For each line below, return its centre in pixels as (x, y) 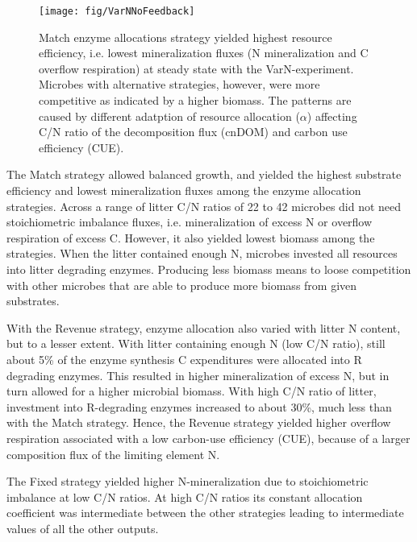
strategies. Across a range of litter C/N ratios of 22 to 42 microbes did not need (204, 206)
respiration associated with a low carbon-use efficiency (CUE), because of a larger (208, 438)
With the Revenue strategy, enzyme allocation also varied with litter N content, (204, 327)
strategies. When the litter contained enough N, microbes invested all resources (202, 253)
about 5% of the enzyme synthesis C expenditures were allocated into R (184, 359)
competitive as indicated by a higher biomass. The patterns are (195, 100)
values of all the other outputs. (83, 528)
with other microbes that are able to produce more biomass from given (182, 285)
